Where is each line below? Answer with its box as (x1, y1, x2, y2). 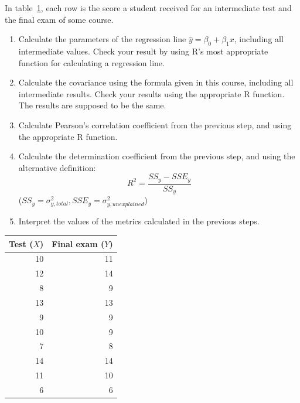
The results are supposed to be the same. (18, 99, 166, 111)
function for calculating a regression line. (18, 56, 165, 69)
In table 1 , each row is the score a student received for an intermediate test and (5, 2, 292, 13)
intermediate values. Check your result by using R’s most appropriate (18, 45, 268, 57)
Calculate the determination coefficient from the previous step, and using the (18, 150, 295, 162)
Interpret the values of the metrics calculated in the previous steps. (18, 215, 260, 227)
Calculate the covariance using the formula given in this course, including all (18, 76, 294, 88)
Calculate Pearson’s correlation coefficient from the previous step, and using (18, 118, 292, 131)
